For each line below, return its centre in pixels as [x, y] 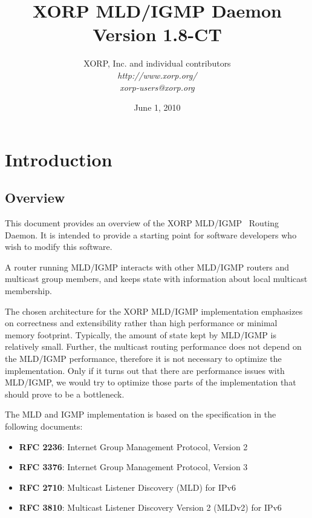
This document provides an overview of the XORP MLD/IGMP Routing [142, 223]
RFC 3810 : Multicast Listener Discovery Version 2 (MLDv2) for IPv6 [150, 507]
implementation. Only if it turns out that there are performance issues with [145, 370]
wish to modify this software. [59, 247]
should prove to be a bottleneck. [65, 394]
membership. [28, 291]
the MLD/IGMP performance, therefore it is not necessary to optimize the [143, 359]
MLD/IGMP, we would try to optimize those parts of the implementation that [151, 382]
